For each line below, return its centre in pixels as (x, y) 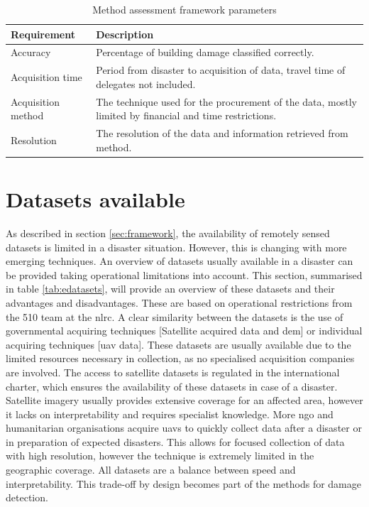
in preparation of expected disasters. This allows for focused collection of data (175, 441)
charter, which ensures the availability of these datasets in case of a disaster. (172, 386)
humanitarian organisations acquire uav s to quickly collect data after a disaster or (184, 428)
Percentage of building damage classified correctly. (205, 52)
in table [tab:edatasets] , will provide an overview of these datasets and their (170, 289)
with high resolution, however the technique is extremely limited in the (160, 456)
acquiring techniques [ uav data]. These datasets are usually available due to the (178, 344)
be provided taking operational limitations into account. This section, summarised (184, 274)
